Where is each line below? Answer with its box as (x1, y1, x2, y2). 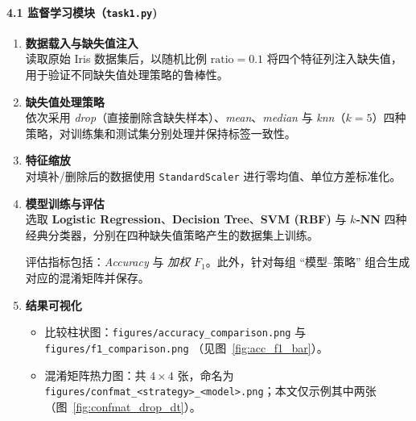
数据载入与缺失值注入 (25, 34, 138, 51)
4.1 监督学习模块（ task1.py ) (6, 3, 158, 20)
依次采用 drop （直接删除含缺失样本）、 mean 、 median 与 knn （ (25, 109, 346, 126)
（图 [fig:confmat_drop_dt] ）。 (44, 398, 201, 415)
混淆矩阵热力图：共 (44, 366, 146, 383)
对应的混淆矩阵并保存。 (25, 269, 150, 286)
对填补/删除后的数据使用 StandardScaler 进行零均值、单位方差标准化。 (25, 168, 402, 185)
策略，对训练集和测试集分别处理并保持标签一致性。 (25, 124, 296, 141)
